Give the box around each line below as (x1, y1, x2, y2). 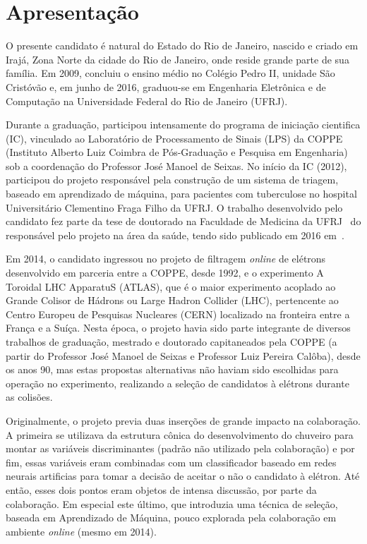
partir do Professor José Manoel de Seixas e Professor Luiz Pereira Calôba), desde (6, 348, 361, 363)
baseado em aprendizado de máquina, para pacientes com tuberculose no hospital (6, 186, 357, 201)
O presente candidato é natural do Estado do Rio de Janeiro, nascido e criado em (6, 38, 359, 53)
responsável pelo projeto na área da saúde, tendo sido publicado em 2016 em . (6, 227, 344, 242)
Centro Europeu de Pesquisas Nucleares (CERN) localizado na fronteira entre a (6, 306, 350, 321)
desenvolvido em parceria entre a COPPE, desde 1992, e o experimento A (6, 265, 324, 280)
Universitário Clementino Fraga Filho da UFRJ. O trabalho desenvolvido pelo (6, 200, 343, 214)
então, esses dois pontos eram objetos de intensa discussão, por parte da (6, 482, 317, 497)
